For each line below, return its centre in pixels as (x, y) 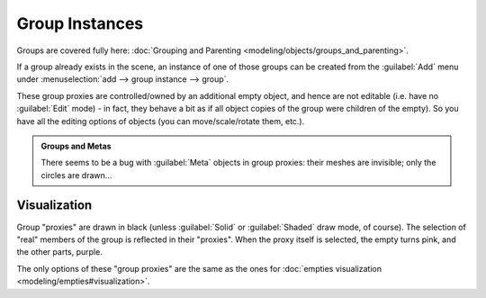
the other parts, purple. (59, 252)
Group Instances (80, 23)
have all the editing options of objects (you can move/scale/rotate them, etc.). (161, 121)
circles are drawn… (76, 175)
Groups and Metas (76, 146)
